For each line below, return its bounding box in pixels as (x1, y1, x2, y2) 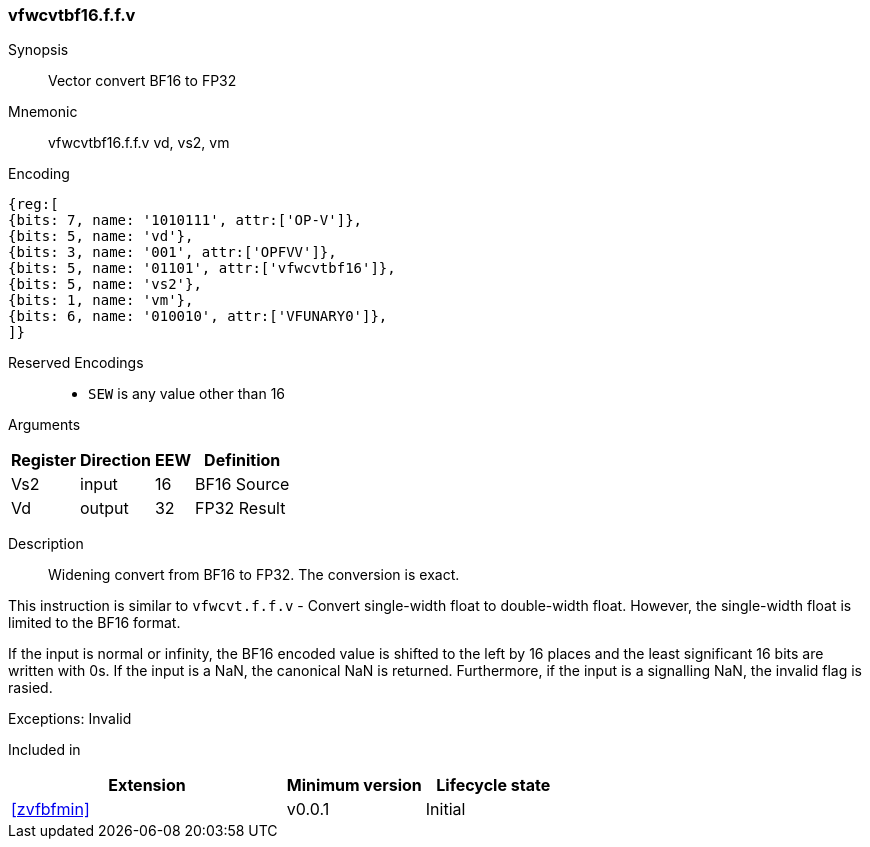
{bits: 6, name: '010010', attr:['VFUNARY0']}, (8, 308, 388, 325)
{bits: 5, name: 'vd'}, (8, 228, 194, 245)
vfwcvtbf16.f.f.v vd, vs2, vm (48, 134, 230, 152)
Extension (108, 775, 186, 796)
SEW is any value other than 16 (88, 385, 286, 403)
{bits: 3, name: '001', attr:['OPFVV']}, (8, 244, 337, 261)
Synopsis (8, 41, 69, 59)
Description (8, 535, 84, 553)
